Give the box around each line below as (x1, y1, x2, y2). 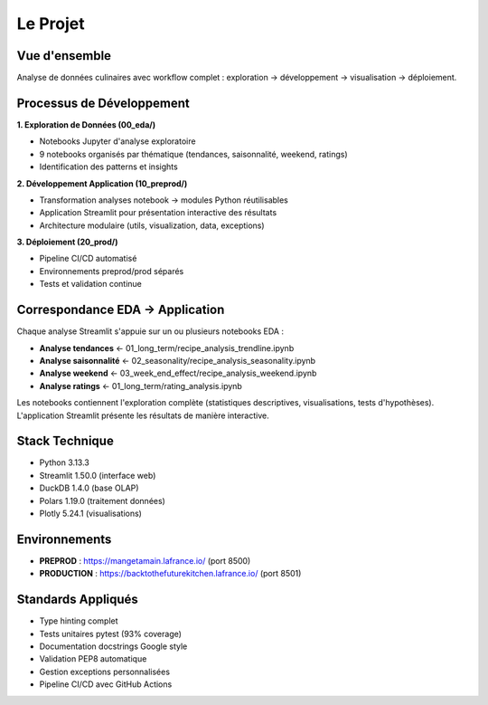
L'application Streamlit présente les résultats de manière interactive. (16, 410, 270, 421)
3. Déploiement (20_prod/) (16, 236, 118, 248)
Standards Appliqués (16, 592, 139, 607)
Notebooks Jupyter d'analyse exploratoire (39, 136, 196, 147)
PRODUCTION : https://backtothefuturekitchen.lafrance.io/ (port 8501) (39, 568, 302, 579)
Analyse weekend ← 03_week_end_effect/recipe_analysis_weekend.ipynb (39, 367, 317, 379)
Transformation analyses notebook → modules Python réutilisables (39, 195, 289, 205)
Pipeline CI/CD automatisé (39, 253, 137, 264)
